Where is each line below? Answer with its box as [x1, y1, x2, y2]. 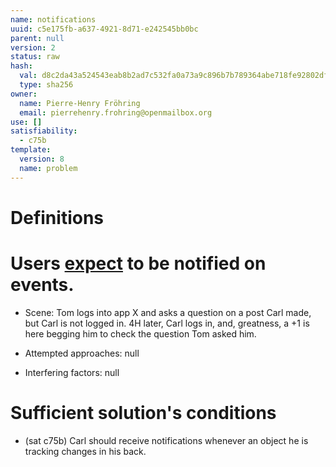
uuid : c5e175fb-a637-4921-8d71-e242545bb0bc [10, 24, 199, 34]
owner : [10, 89, 38, 99]
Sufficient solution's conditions [10, 401, 277, 424]
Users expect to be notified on [10, 252, 267, 275]
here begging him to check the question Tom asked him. [24, 327, 257, 340]
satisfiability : [10, 126, 78, 136]
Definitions [10, 206, 105, 229]
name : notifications [10, 14, 97, 25]
